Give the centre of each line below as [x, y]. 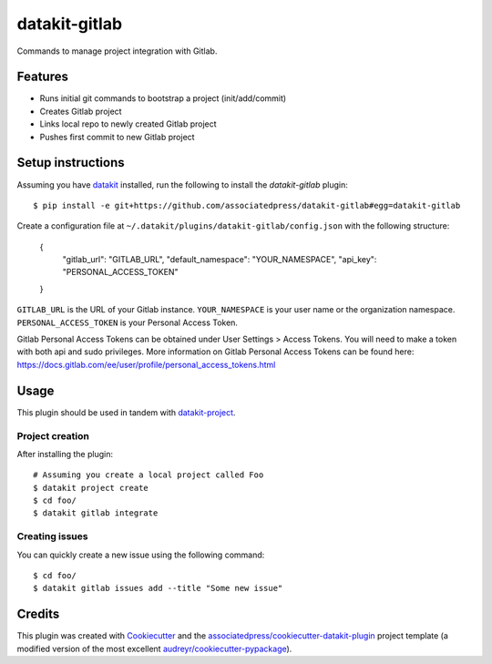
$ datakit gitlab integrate [96, 513]
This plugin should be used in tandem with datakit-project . [126, 412]
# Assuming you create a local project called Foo [149, 475]
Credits [38, 614]
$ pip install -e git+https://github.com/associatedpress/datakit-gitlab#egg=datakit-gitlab [247, 205]
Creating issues [52, 536]
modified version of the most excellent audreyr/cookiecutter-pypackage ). [154, 649]
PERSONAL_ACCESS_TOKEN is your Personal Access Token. [128, 322]
